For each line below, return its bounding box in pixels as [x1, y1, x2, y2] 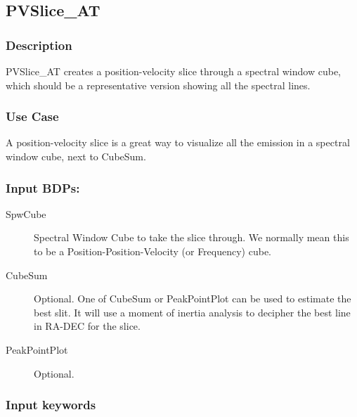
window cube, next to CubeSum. [6, 149, 146, 163]
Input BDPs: [6, 179, 80, 196]
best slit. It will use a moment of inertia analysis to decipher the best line [34, 304, 351, 319]
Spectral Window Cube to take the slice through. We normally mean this [34, 230, 349, 245]
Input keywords [6, 396, 96, 413]
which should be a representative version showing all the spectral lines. [6, 77, 311, 92]
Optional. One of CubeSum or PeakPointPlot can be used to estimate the [34, 291, 351, 306]
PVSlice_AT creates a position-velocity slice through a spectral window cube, [6, 64, 341, 78]
